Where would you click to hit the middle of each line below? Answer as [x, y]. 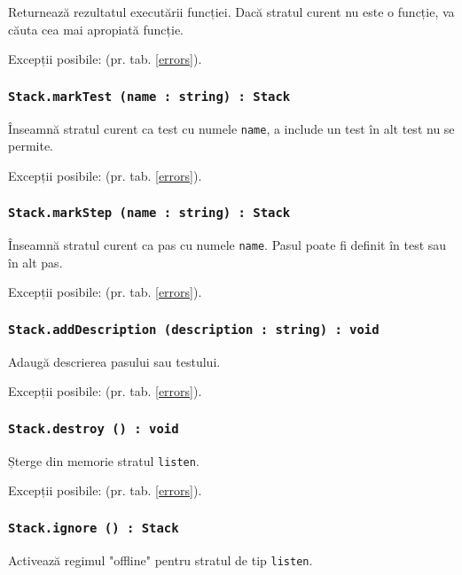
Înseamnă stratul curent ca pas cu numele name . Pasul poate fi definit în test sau [227, 245]
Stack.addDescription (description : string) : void [194, 329]
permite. [31, 146]
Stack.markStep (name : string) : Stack [149, 213]
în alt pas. [35, 262]
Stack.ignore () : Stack [94, 528]
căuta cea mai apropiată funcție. [96, 29]
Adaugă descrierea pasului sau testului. [114, 361]
